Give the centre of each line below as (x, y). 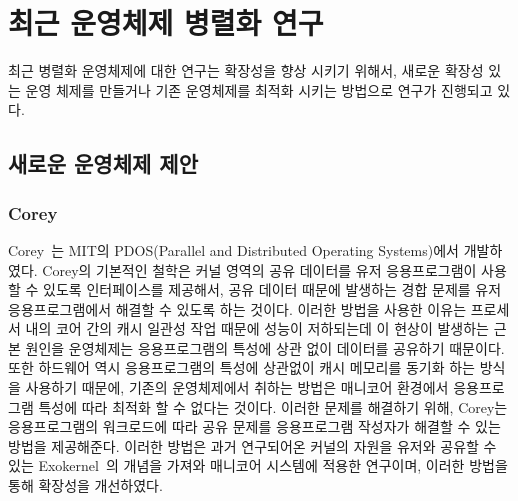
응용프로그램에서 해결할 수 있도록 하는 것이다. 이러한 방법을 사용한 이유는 (237, 308)
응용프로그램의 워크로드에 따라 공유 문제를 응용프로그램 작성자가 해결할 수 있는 (254, 426)
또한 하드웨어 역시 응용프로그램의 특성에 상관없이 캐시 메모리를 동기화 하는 (241, 367)
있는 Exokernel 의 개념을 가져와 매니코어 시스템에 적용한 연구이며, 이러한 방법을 (258, 465)
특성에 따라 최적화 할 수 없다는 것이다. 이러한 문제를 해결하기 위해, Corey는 (273, 406)
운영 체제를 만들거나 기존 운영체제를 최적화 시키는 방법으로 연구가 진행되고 (259, 89)
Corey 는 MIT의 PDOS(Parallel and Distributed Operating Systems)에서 (233, 249)
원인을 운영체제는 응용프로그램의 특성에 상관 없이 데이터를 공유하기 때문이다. (265, 347)
